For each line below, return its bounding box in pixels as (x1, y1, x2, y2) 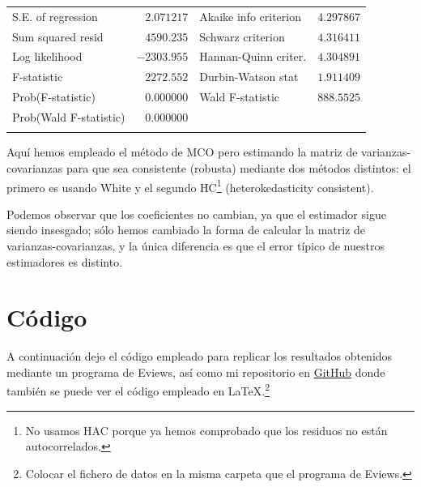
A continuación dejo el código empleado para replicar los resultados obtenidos (6, 348, 393, 365)
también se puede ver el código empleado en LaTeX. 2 (6, 380, 270, 399)
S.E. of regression (12, 7, 98, 24)
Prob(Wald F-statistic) (12, 108, 125, 125)
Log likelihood (12, 48, 83, 65)
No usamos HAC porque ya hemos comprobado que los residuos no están (25, 421, 388, 438)
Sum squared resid (12, 28, 104, 45)
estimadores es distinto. (6, 253, 123, 270)
